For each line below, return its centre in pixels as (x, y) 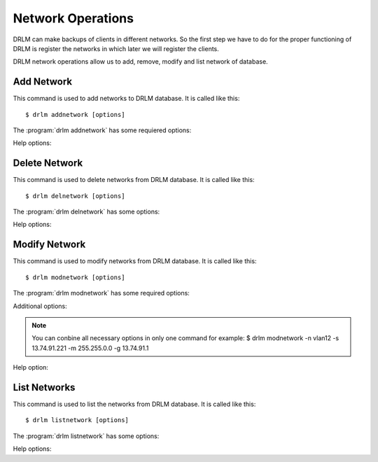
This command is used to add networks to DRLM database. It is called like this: (126, 99)
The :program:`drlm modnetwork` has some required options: (101, 293)
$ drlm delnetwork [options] (75, 196)
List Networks (44, 387)
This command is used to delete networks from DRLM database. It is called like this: (134, 180)
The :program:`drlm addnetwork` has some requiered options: (102, 130)
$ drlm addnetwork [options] (75, 114)
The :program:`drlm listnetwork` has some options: (86, 436)
